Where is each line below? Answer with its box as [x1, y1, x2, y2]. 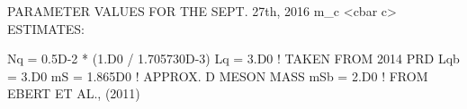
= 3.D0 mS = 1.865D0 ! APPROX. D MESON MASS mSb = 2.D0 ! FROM [7, 66, 428, 85]
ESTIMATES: [7, 19, 85, 38]
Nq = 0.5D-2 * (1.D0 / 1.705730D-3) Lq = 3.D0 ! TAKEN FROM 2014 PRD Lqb [7, 49, 460, 68]
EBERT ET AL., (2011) [7, 84, 140, 103]
